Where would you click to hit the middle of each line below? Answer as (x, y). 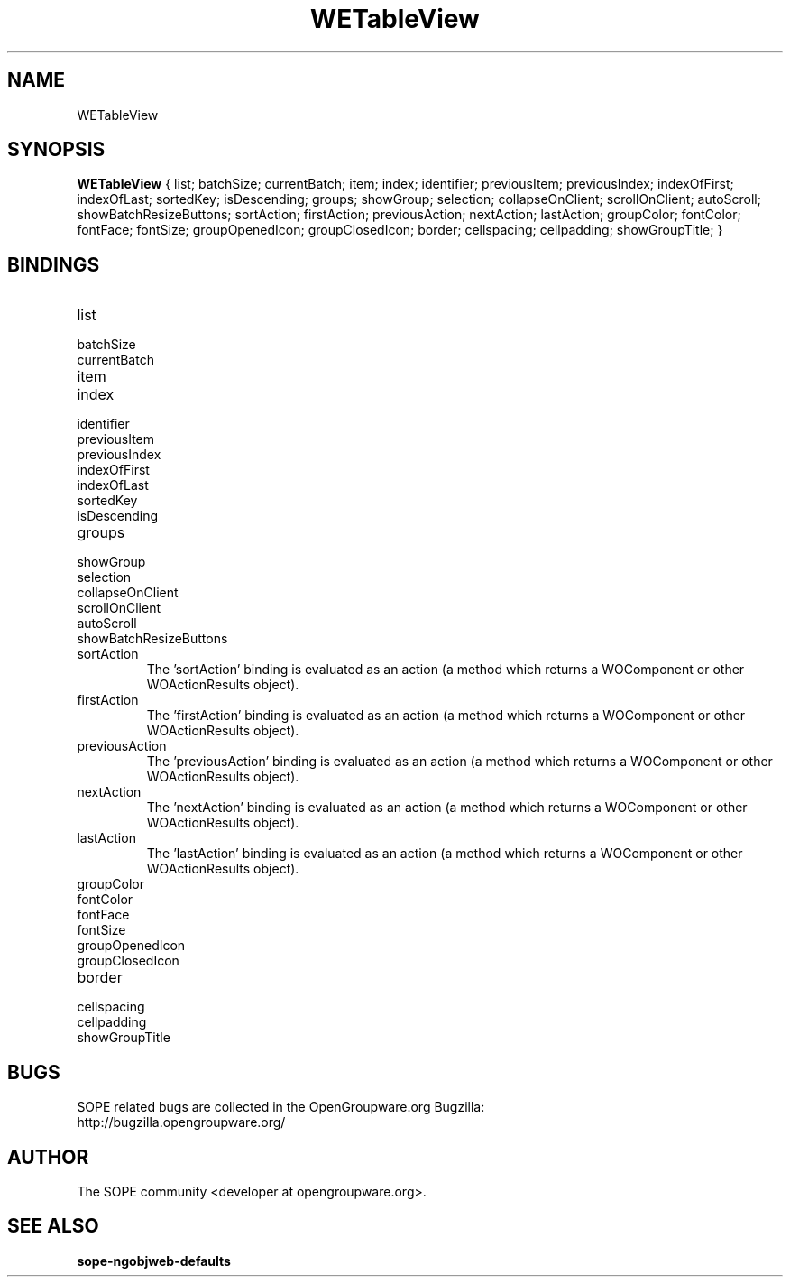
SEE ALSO (53, 1226)
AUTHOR (48, 1157)
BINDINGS (54, 264)
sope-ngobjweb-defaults (154, 1261)
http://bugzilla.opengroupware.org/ (181, 1122)
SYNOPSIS (56, 150)
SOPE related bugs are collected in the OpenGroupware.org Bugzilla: (281, 1107)
